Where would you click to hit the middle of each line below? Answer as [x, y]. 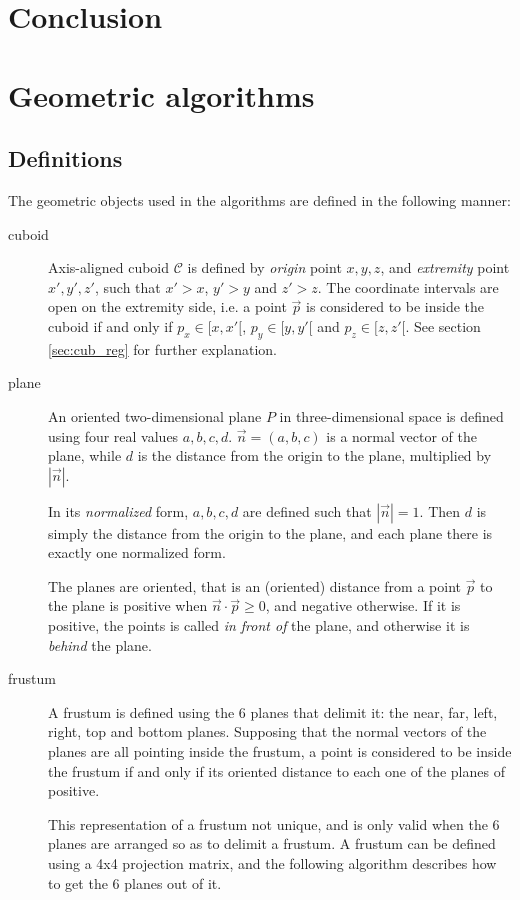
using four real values [113, 435]
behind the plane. [100, 644]
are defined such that [307, 510]
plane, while [85, 455]
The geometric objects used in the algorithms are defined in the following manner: [259, 199]
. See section [443, 325]
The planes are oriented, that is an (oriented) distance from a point [254, 585]
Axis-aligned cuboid [109, 267]
